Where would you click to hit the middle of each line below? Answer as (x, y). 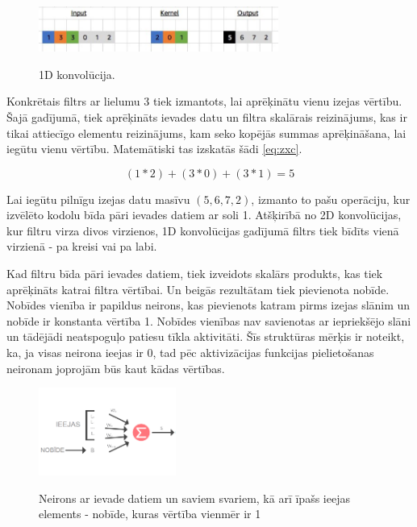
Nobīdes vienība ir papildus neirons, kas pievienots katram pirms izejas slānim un (208, 305)
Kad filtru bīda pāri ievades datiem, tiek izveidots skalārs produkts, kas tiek (195, 274)
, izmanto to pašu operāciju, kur (331, 199)
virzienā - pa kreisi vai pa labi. (82, 246)
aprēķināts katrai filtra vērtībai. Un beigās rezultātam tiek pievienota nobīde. (198, 289)
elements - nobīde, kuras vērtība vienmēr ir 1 (150, 514)
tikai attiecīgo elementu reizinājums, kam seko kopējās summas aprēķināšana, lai (206, 133)
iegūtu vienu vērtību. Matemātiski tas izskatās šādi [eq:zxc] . (154, 149)
